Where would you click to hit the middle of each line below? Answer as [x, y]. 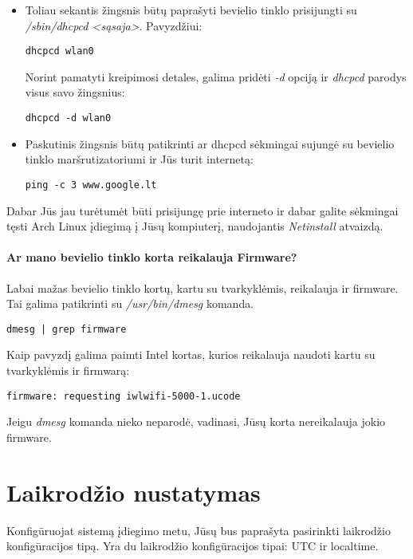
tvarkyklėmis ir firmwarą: [68, 370]
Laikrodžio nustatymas [134, 492]
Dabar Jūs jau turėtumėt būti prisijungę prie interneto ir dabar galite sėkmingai [203, 210]
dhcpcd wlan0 [59, 51]
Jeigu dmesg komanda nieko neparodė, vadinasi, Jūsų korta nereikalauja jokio [196, 421]
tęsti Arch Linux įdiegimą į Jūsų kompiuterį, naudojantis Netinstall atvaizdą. [195, 226]
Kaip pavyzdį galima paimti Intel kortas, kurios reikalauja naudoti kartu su [191, 354]
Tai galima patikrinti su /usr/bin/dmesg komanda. [130, 303]
